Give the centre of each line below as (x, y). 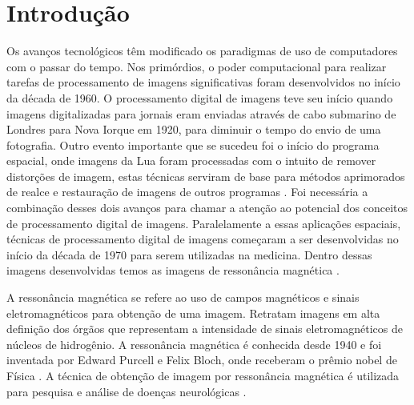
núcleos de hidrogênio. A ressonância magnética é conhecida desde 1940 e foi (194, 344)
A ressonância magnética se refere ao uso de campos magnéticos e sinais (183, 297)
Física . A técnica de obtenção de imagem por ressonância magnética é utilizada (203, 375)
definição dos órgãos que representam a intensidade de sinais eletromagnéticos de (205, 329)
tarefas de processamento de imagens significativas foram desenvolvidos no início (203, 82)
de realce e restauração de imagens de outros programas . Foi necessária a (187, 192)
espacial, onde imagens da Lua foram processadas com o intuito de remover (191, 160)
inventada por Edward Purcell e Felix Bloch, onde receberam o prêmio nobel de (202, 360)
